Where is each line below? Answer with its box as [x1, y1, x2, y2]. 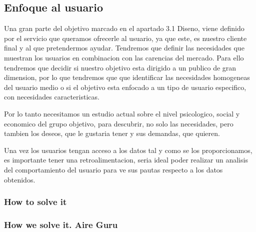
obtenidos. [4, 174, 35, 184]
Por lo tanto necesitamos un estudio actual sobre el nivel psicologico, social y [4, 108, 240, 118]
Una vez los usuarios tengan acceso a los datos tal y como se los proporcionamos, [4, 144, 252, 155]
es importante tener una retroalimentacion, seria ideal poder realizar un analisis [4, 154, 248, 165]
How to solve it [4, 195, 67, 208]
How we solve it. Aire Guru [4, 218, 118, 230]
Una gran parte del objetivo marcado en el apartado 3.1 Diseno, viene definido [4, 23, 244, 33]
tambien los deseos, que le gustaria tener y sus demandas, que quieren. [4, 128, 220, 138]
